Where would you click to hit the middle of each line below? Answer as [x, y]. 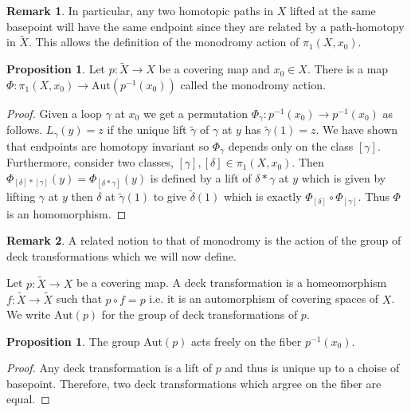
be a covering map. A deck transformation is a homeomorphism [231, 283]
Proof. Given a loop [54, 113]
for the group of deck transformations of [200, 314]
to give [170, 196]
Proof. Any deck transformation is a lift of [110, 368]
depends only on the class [291, 145]
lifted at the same [333, 10]
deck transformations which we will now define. [121, 255]
